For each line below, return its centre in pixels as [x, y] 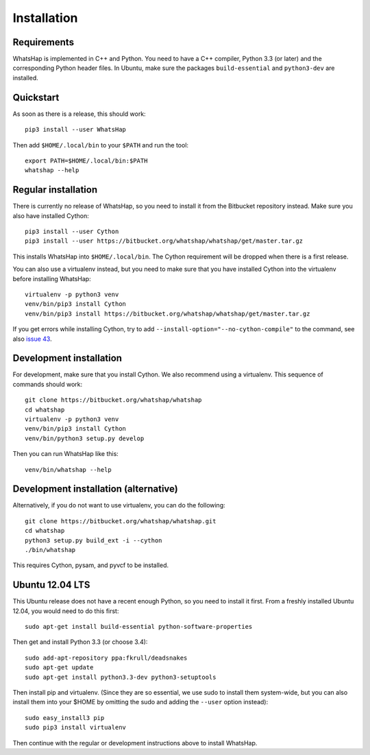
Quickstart [36, 97]
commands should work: [47, 384]
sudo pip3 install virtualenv [76, 728]
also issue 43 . [32, 339]
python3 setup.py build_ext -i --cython [94, 540]
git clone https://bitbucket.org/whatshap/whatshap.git [121, 521]
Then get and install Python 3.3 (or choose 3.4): [80, 642]
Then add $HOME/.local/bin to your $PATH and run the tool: [100, 145]
